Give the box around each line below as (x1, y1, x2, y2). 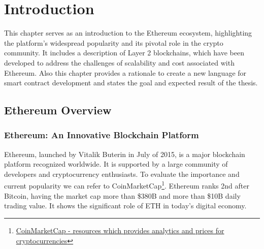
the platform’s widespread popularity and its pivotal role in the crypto (4, 37, 223, 48)
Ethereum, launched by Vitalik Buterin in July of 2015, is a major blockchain (4, 148, 245, 159)
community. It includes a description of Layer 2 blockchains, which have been (4, 47, 244, 58)
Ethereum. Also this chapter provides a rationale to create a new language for (4, 67, 247, 78)
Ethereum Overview (4, 102, 112, 118)
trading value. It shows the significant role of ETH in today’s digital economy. (4, 200, 247, 211)
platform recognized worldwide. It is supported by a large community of (4, 159, 228, 169)
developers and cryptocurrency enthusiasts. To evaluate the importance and (4, 168, 240, 179)
